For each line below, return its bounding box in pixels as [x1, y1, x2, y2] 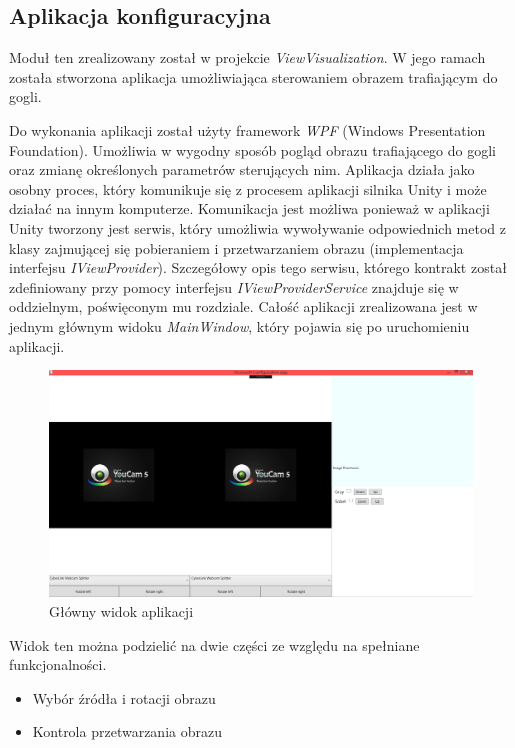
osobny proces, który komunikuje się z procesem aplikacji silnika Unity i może [9, 178, 487, 199]
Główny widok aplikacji [49, 601, 194, 622]
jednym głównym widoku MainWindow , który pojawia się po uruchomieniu [9, 315, 470, 336]
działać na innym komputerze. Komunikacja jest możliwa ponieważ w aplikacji [9, 198, 490, 219]
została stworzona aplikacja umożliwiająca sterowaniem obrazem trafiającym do [9, 66, 498, 87]
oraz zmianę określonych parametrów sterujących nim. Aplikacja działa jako [9, 159, 475, 180]
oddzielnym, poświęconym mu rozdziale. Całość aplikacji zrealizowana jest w [9, 296, 478, 317]
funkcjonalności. [9, 654, 107, 675]
